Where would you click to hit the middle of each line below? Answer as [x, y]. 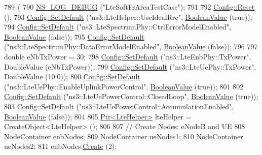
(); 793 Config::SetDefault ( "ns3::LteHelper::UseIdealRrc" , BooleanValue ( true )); [128, 17]
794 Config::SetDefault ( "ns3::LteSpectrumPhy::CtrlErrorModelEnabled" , [118, 27]
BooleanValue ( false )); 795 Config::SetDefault [74, 36]
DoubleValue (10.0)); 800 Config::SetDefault [72, 76]
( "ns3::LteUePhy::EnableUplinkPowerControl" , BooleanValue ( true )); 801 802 [124, 86]
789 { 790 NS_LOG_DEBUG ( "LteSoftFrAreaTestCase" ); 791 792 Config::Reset [129, 7]
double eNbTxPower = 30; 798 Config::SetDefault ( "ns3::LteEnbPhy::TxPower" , [128, 56]
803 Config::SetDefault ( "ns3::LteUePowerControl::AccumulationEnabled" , [119, 106]
